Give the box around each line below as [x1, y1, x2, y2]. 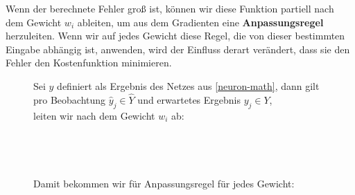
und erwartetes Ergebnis [137, 92, 241, 106]
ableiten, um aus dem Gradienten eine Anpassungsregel [77, 15, 324, 29]
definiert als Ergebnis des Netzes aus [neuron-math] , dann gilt [57, 78, 320, 93]
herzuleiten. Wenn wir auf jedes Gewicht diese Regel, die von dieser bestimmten [6, 28, 345, 43]
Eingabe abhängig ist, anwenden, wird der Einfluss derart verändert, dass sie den [6, 41, 350, 56]
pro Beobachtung [33, 92, 106, 106]
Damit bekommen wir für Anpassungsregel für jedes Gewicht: [33, 176, 295, 190]
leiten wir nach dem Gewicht [33, 108, 155, 122]
